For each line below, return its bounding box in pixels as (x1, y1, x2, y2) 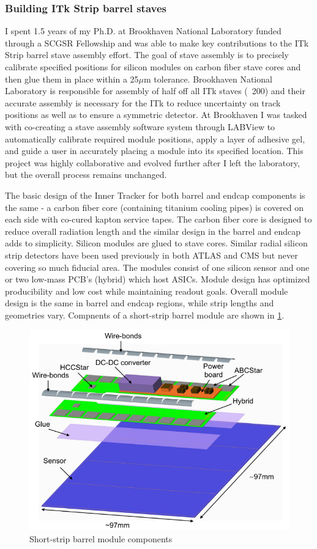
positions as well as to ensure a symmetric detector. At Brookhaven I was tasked (5, 108, 307, 121)
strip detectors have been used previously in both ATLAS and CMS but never (5, 248, 298, 261)
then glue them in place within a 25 (5, 72, 139, 85)
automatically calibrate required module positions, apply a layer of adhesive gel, (5, 132, 305, 145)
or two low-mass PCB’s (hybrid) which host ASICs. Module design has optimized (5, 273, 310, 286)
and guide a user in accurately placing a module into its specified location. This (5, 144, 304, 157)
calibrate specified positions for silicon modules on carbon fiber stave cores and (5, 61, 301, 73)
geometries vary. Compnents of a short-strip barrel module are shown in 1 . (5, 308, 285, 321)
